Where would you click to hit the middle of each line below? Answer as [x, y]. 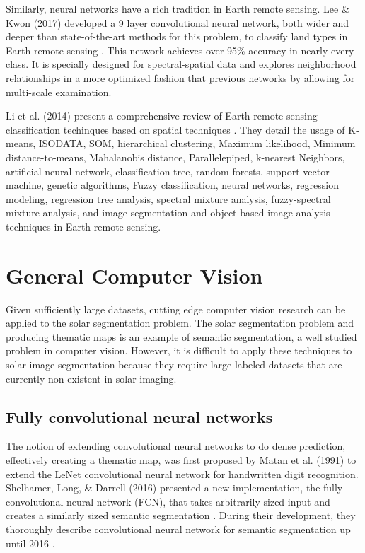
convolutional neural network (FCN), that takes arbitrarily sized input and [168, 501]
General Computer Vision [134, 275]
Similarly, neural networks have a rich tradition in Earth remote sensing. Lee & [178, 8]
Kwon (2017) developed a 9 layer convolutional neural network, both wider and [178, 22]
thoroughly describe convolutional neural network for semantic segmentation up [178, 529]
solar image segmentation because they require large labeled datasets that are [174, 364]
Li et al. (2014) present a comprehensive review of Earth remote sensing [162, 116]
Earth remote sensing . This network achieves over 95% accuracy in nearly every [180, 50]
